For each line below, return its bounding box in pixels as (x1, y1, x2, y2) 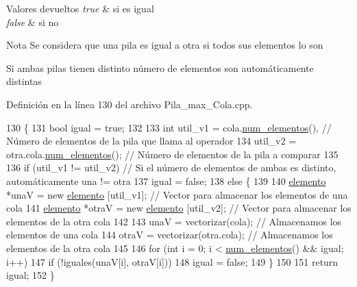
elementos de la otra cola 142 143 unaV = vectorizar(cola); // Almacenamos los (6, 214, 342, 228)
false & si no (6, 14, 59, 29)
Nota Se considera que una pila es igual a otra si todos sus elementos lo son (6, 38, 323, 52)
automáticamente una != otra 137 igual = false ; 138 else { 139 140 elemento (6, 173, 326, 188)
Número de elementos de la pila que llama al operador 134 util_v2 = (6, 134, 297, 148)
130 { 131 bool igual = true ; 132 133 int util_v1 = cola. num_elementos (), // (6, 120, 332, 134)
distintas (6, 74, 42, 88)
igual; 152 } (6, 268, 55, 282)
